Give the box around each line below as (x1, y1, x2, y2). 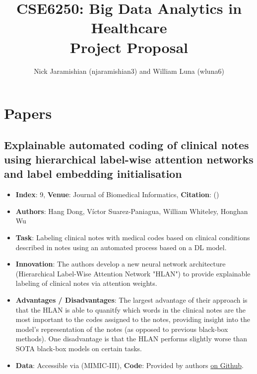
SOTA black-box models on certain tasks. (15, 343, 142, 353)
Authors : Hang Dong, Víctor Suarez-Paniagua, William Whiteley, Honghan (15, 206, 248, 216)
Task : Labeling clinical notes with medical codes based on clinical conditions (15, 232, 250, 243)
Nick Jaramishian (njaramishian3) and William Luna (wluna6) (34, 65, 224, 76)
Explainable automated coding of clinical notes (4, 137, 249, 152)
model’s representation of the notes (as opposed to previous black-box (15, 323, 228, 334)
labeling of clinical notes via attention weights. (15, 278, 157, 288)
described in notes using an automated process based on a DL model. (15, 242, 227, 252)
